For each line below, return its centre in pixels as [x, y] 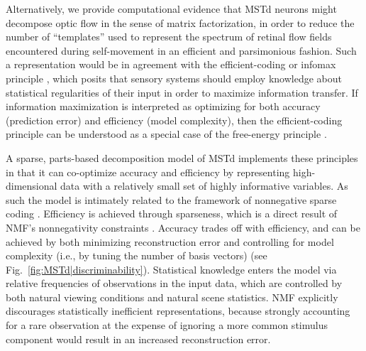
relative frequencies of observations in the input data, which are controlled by [174, 283]
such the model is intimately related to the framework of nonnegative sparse [171, 199]
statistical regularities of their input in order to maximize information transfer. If [182, 92]
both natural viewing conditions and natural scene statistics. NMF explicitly [172, 297]
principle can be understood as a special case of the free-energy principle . [166, 134]
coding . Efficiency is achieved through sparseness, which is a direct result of [172, 214]
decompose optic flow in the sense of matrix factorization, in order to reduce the [180, 22]
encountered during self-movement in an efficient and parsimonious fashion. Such [181, 50]
